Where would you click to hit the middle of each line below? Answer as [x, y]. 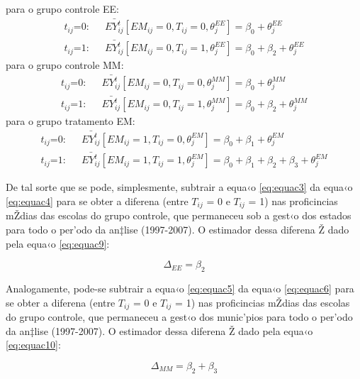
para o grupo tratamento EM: [71, 121]
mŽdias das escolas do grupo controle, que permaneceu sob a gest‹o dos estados [179, 215]
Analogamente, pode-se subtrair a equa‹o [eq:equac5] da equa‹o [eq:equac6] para [180, 288]
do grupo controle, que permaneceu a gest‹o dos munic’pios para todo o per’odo [179, 316]
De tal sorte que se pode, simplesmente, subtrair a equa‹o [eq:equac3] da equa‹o [179, 187]
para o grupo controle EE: [62, 9]
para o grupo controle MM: [65, 65]
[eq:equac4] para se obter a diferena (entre [97, 201]
